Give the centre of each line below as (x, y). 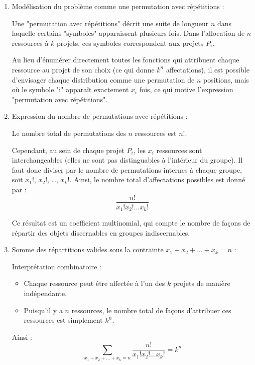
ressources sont (179, 150)
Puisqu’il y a (43, 310)
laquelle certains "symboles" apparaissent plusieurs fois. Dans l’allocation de (128, 33)
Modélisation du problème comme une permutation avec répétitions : (118, 6)
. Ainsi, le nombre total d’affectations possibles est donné (157, 179)
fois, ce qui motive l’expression (186, 89)
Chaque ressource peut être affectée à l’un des (94, 283)
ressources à (30, 43)
